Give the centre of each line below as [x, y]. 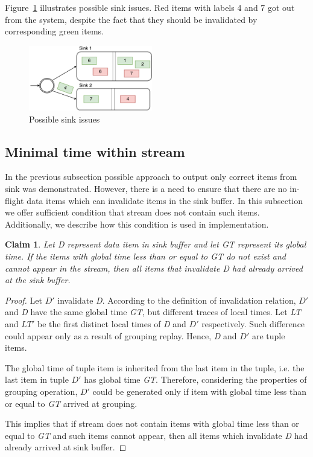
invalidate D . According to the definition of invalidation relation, [177, 300]
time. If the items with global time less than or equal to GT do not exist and [145, 256]
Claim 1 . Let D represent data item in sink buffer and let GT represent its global [156, 244]
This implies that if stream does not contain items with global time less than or [152, 423]
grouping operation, [41, 391]
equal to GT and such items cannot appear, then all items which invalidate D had [156, 435]
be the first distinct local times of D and [112, 324]
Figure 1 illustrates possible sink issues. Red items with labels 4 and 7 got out [150, 7]
